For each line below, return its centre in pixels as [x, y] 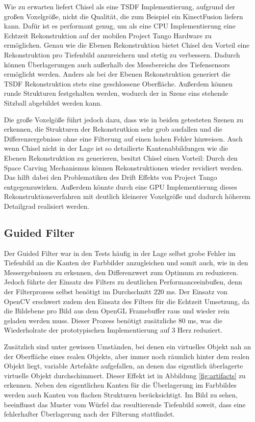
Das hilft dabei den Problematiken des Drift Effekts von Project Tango [111, 177]
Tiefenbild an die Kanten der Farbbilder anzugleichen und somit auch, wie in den [126, 263]
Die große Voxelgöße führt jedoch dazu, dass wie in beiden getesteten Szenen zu [124, 119]
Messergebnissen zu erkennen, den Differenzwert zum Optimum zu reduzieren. [121, 272]
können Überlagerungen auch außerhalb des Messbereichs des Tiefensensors [117, 64]
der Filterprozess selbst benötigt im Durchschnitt [78, 292]
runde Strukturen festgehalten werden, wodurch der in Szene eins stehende [116, 93]
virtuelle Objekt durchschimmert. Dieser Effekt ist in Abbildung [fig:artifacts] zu [125, 375]
